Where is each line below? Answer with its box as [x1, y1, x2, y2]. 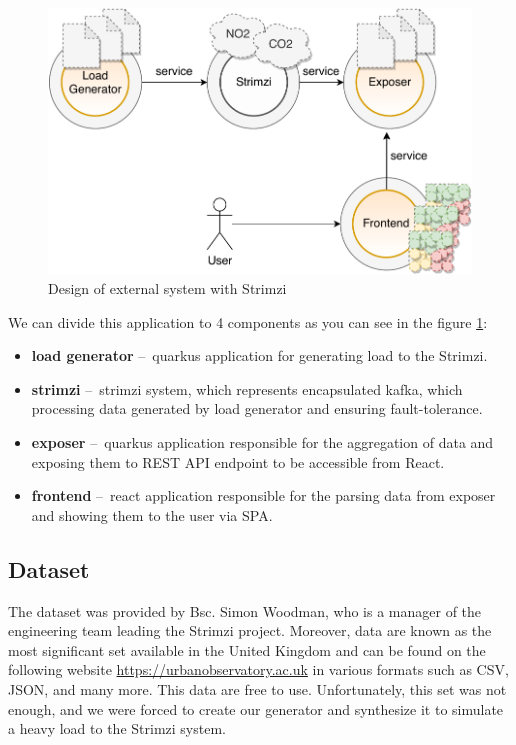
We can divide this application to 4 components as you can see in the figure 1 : [8, 311, 488, 332]
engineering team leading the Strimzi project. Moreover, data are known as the [8, 620, 492, 641]
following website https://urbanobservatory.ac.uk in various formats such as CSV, [8, 659, 509, 680]
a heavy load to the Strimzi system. [8, 718, 226, 739]
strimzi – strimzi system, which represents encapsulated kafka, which [31, 378, 463, 399]
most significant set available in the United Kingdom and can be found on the [8, 639, 486, 660]
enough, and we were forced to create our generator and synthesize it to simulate [8, 698, 504, 719]
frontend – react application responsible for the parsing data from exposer [31, 485, 496, 506]
